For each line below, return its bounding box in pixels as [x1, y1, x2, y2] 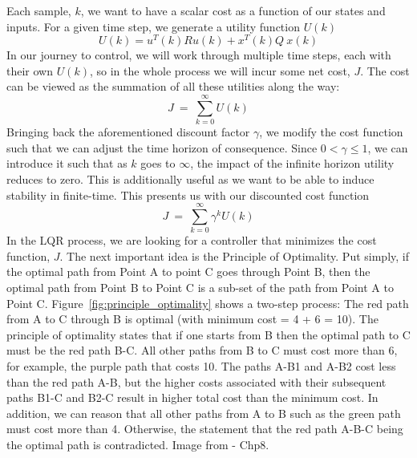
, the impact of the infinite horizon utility [190, 155, 395, 172]
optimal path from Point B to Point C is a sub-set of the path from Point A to [6, 279, 394, 296]
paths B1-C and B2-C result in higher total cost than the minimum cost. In [6, 389, 379, 406]
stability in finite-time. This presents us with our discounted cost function [6, 186, 370, 203]
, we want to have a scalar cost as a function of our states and [80, 2, 386, 18]
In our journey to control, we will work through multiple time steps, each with [6, 47, 391, 63]
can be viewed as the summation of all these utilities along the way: [6, 78, 340, 95]
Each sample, [6, 2, 71, 18]
